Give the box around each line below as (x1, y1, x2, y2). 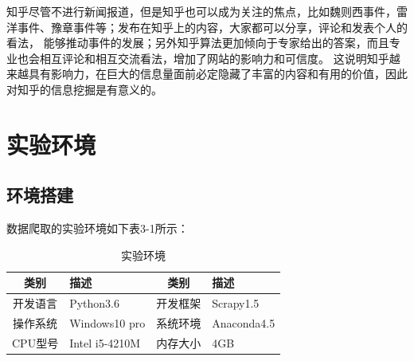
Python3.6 (69, 295, 119, 312)
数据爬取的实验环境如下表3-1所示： (6, 220, 189, 237)
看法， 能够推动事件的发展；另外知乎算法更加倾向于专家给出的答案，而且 (6, 34, 389, 51)
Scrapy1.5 (212, 295, 260, 312)
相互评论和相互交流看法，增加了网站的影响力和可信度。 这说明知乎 (39, 49, 389, 66)
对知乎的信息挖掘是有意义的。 (6, 80, 162, 97)
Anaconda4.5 (212, 315, 275, 332)
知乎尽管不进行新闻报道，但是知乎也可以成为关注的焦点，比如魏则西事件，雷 (6, 3, 408, 19)
